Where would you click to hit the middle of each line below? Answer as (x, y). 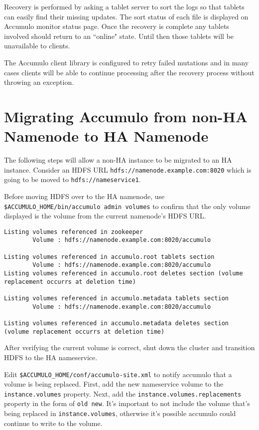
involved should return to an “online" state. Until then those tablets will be (119, 36)
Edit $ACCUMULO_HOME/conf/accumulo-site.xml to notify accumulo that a (118, 374)
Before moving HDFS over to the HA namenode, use (84, 196)
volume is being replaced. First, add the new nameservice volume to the (114, 384)
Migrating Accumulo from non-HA (126, 116)
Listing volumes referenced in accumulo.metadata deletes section (117, 323)
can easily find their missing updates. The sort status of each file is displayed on (126, 16)
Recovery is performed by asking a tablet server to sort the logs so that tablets (124, 6)
